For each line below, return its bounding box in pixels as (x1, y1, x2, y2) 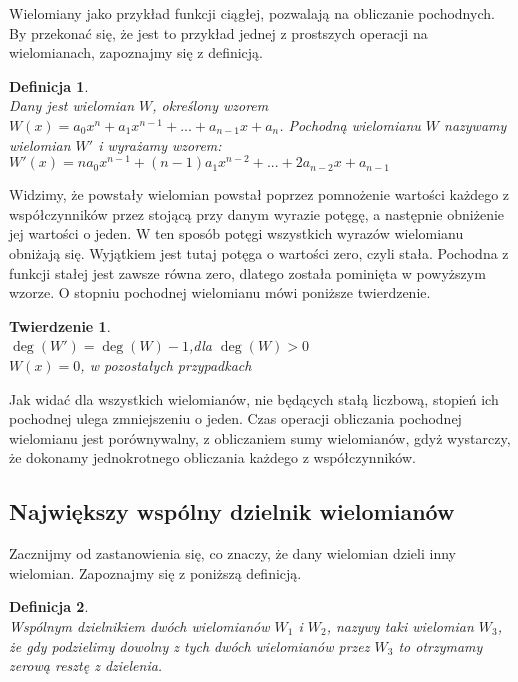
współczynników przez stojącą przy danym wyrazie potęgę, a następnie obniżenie (9, 203, 505, 224)
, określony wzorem (152, 95, 269, 116)
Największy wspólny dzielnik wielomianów (9, 496, 455, 527)
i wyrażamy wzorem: (98, 134, 222, 155)
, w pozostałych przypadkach (80, 354, 252, 375)
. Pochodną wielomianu (279, 114, 421, 135)
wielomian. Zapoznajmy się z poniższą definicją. (9, 562, 302, 583)
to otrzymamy (398, 635, 483, 656)
